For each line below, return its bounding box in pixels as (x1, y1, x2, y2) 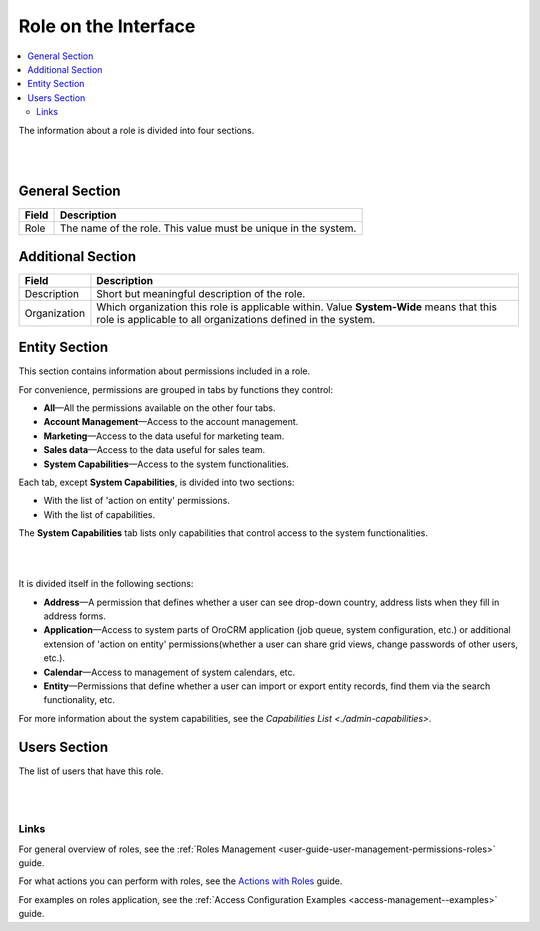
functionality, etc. (43, 694, 115, 706)
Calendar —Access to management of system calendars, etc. (43, 666, 296, 678)
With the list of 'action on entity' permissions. (43, 495, 230, 507)
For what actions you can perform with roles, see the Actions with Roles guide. (18, 875, 343, 887)
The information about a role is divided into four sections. (18, 124, 255, 136)
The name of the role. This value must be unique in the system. (59, 221, 357, 235)
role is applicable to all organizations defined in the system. (96, 312, 376, 326)
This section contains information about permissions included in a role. (18, 365, 310, 377)
